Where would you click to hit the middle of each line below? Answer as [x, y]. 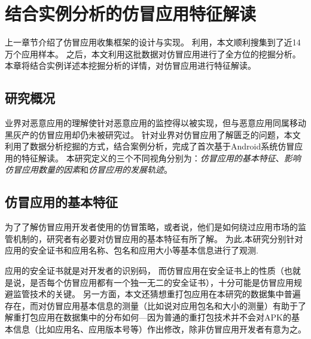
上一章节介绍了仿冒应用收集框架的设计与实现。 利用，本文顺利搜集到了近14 [153, 42]
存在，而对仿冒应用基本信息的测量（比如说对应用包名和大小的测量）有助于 [151, 305]
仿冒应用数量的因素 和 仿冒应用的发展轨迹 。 [89, 169]
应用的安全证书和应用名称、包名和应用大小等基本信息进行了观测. [132, 250]
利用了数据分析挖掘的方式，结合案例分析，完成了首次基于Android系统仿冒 [150, 146]
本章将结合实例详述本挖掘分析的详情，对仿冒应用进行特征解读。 [130, 65]
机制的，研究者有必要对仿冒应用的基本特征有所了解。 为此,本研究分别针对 [158, 238]
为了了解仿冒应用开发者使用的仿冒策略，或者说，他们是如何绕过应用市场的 [151, 227]
